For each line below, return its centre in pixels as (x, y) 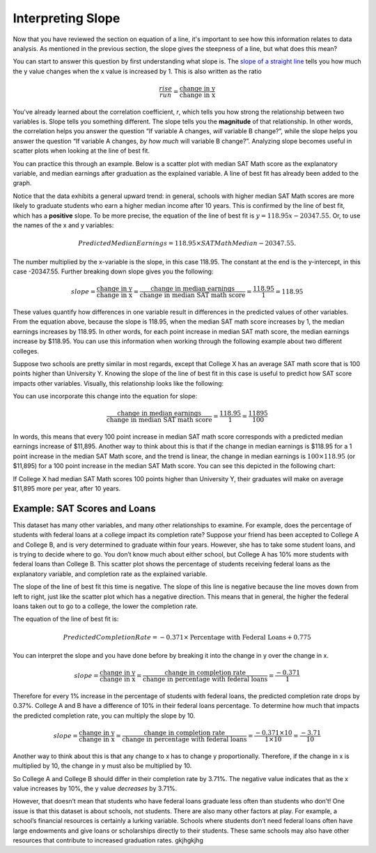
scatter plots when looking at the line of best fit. (81, 151)
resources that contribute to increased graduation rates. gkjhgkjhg (108, 840)
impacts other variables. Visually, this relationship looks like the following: (118, 383)
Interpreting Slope (66, 18)
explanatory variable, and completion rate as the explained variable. (110, 574)
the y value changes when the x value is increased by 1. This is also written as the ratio (138, 71)
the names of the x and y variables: (63, 225)
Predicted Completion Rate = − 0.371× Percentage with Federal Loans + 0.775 (187, 637)
